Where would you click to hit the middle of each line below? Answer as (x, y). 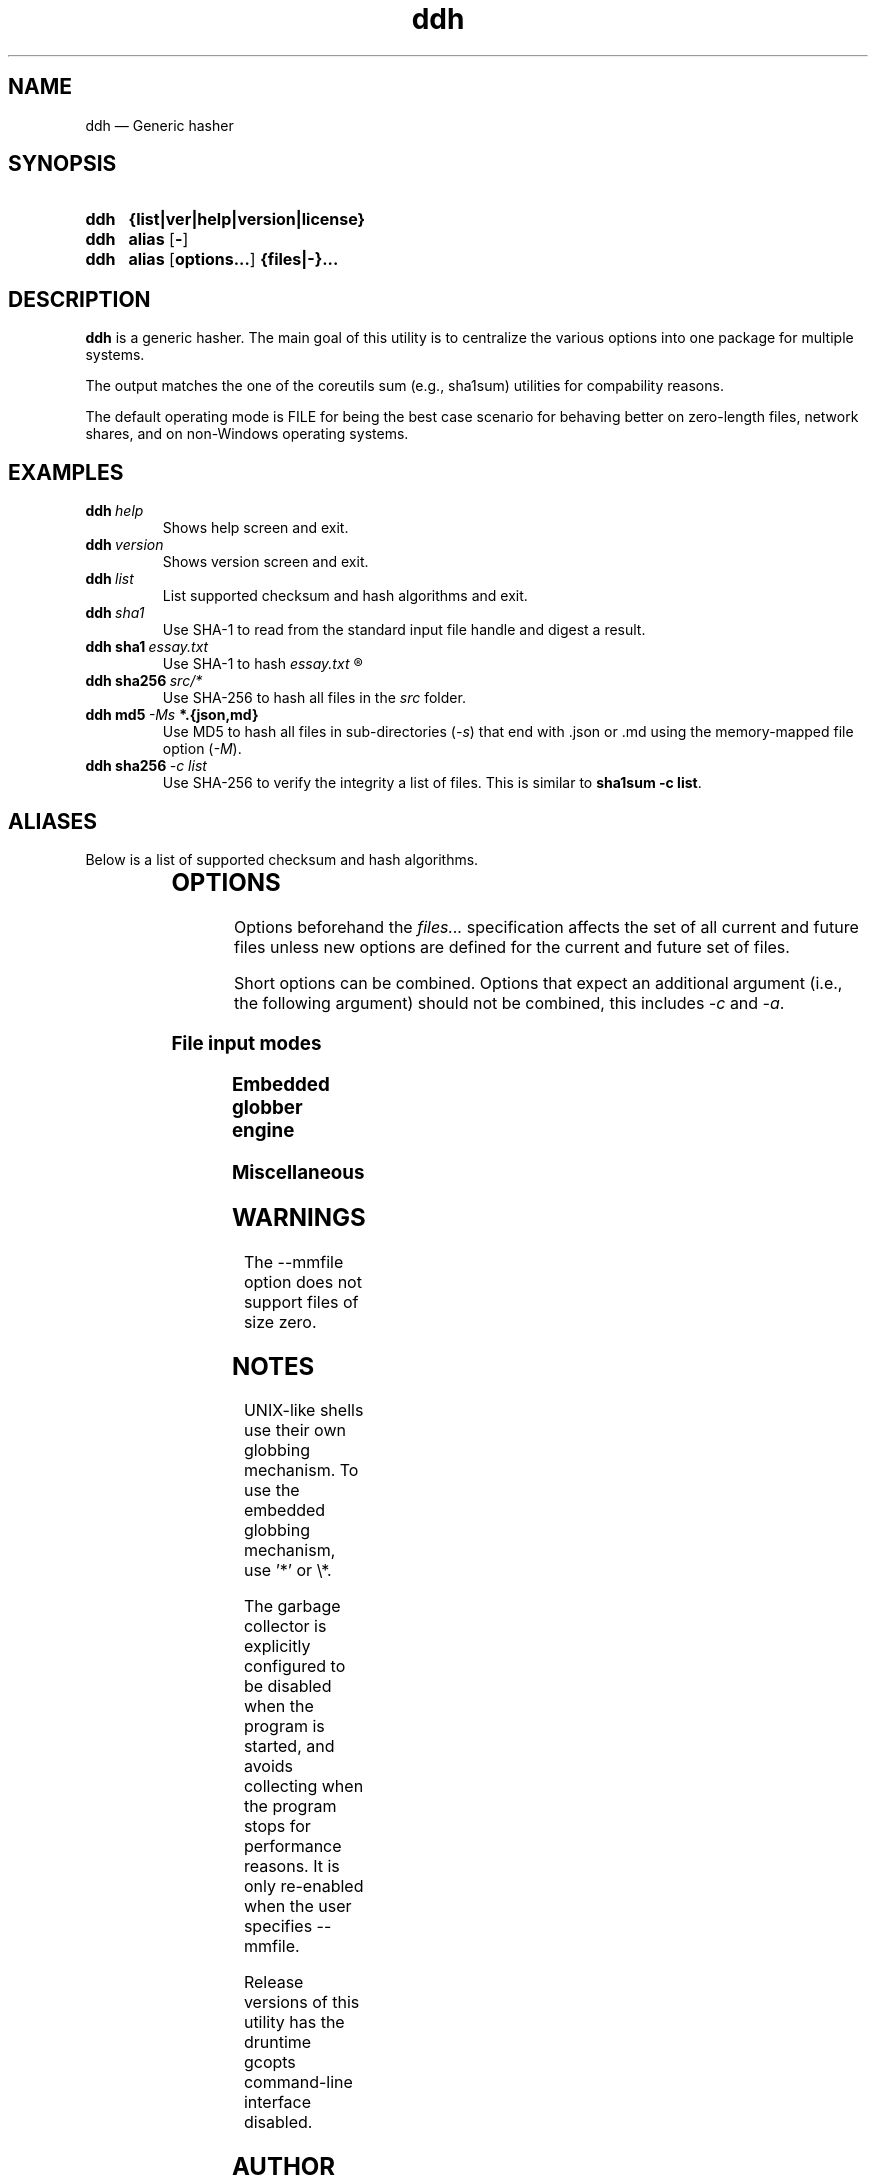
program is (284, 1726)
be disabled (287, 1686)
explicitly (277, 1646)
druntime (277, 2042)
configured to (294, 1666)
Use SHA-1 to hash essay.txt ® (262, 664)
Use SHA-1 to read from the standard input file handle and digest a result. (404, 630)
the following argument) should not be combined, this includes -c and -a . (509, 1002)
